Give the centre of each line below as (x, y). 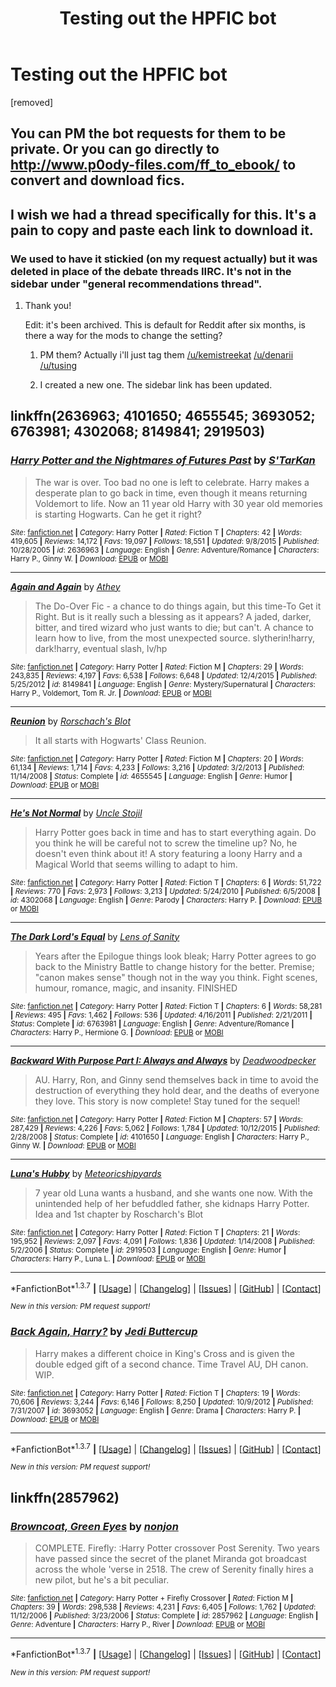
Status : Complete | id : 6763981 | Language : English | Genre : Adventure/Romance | (152, 1023)
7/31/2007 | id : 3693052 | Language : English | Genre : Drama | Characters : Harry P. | (156, 1410)
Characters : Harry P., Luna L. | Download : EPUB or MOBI (108, 1258)
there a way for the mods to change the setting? (123, 336)
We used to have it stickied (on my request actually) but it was (164, 259)
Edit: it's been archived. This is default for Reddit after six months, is (165, 325)
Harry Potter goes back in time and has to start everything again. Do (175, 832)
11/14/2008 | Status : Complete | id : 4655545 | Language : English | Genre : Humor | (151, 776)
